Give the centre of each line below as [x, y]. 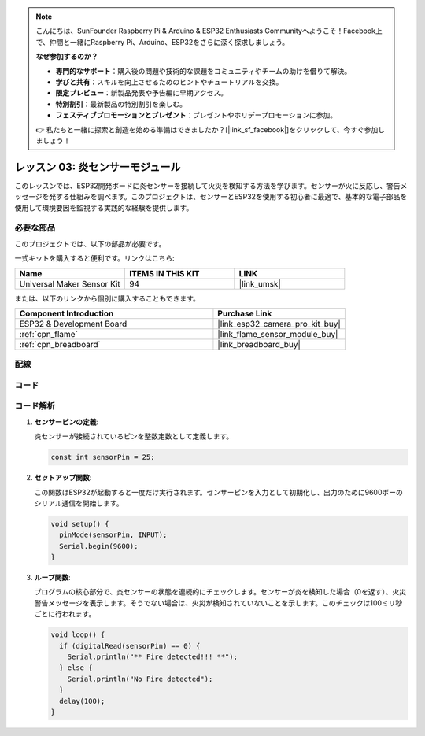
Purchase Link [245, 313]
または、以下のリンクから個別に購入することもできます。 [107, 298]
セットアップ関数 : [63, 478]
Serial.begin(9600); [99, 546]
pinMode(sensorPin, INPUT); [113, 535]
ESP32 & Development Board [73, 324]
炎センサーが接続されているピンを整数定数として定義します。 [134, 436]
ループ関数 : [52, 578]
